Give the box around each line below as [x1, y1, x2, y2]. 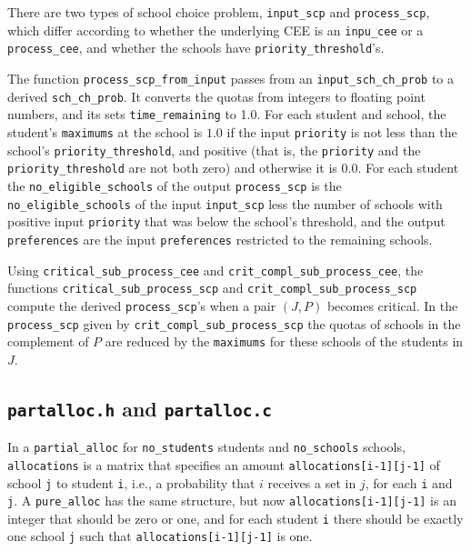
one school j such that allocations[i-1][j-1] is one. [7, 526, 313, 546]
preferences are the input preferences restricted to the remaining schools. [7, 229, 433, 248]
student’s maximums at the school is [7, 122, 203, 141]
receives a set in [267, 473, 356, 492]
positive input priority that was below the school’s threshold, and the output [7, 212, 446, 231]
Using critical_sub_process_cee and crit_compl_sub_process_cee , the [7, 260, 424, 279]
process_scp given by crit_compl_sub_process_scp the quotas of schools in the [7, 314, 461, 333]
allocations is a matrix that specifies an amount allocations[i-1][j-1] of [7, 455, 440, 474]
